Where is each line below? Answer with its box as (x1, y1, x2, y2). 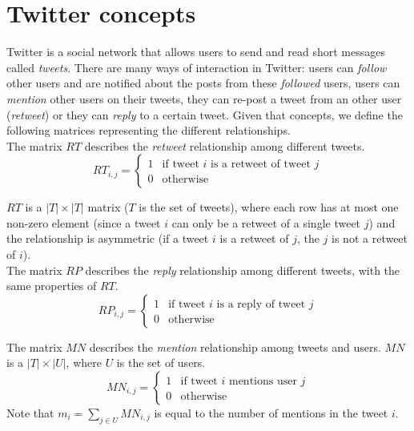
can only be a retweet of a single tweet (171, 214, 361, 231)
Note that (6, 405, 54, 421)
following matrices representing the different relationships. (6, 122, 291, 139)
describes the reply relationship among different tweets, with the (85, 261, 400, 278)
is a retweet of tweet (211, 159, 311, 171)
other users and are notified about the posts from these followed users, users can (6, 75, 400, 91)
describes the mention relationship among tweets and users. (89, 338, 381, 355)
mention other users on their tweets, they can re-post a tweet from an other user (6, 90, 402, 107)
